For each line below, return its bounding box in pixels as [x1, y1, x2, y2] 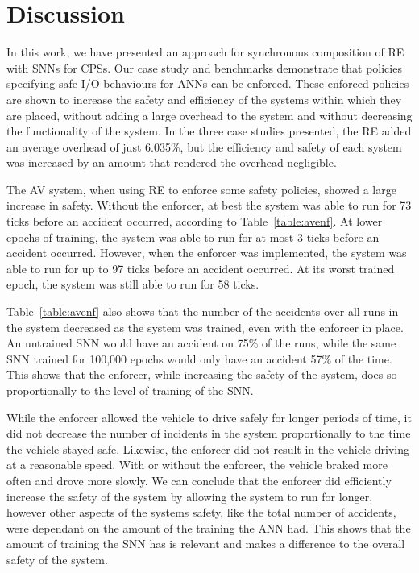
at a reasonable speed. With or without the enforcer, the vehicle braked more [6, 456, 388, 473]
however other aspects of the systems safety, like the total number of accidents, [6, 504, 396, 521]
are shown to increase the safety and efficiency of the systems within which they [6, 90, 402, 107]
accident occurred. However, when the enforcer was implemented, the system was [6, 244, 407, 261]
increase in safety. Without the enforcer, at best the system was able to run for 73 [6, 197, 412, 214]
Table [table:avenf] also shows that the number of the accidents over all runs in [6, 303, 399, 320]
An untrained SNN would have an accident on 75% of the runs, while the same [6, 334, 396, 351]
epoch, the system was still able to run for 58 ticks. [6, 276, 259, 293]
